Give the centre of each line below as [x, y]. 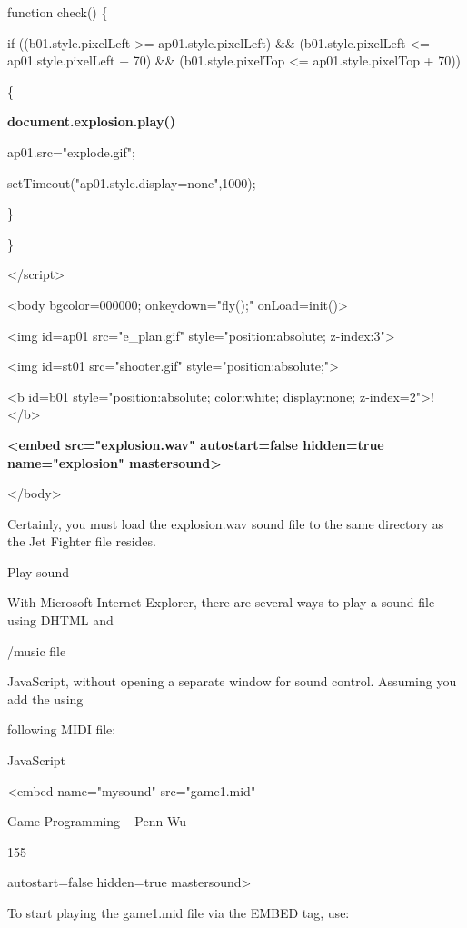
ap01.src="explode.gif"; [71, 151]
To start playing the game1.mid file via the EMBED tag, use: [179, 913]
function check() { [58, 12]
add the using [45, 698]
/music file [37, 650]
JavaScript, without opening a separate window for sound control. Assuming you [232, 681]
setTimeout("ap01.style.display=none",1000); [132, 182]
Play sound [38, 571]
